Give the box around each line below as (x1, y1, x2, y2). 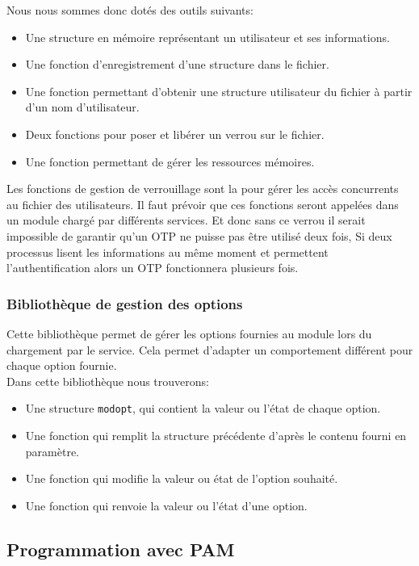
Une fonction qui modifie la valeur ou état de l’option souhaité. (25, 470, 338, 487)
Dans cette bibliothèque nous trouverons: (6, 372, 209, 389)
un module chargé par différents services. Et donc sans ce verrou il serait (6, 212, 366, 228)
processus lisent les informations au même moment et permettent (6, 243, 329, 260)
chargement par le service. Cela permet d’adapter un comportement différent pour (6, 341, 413, 358)
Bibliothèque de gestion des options (6, 293, 243, 313)
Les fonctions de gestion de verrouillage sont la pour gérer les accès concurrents (6, 180, 399, 197)
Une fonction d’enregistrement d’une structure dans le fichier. (25, 56, 329, 73)
